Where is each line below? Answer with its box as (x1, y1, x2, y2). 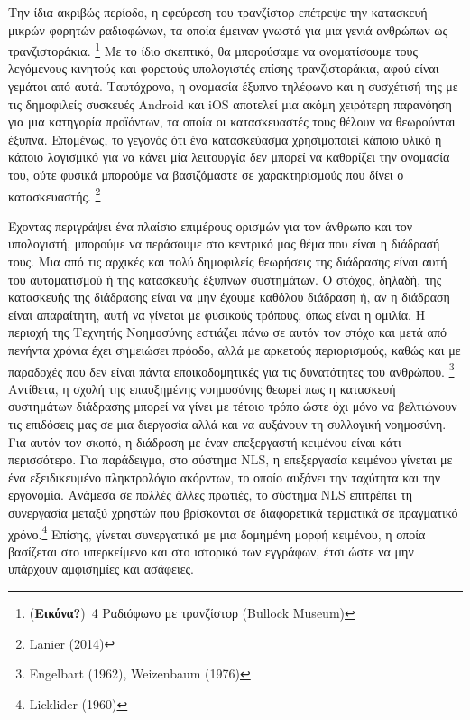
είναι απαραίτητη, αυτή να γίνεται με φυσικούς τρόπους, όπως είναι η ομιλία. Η (8, 304, 426, 323)
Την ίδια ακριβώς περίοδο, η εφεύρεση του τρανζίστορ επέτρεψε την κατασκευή (8, 3, 428, 21)
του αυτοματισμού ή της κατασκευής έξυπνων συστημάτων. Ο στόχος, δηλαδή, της (8, 269, 442, 288)
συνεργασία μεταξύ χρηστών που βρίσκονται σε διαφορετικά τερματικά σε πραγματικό (8, 503, 458, 521)
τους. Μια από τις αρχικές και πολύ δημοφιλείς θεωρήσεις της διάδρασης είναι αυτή (8, 252, 447, 271)
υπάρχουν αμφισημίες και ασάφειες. (8, 559, 195, 578)
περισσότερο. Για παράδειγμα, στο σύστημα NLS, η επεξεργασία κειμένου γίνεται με (8, 450, 453, 469)
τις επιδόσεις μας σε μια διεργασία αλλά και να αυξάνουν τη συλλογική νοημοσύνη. (8, 415, 447, 434)
